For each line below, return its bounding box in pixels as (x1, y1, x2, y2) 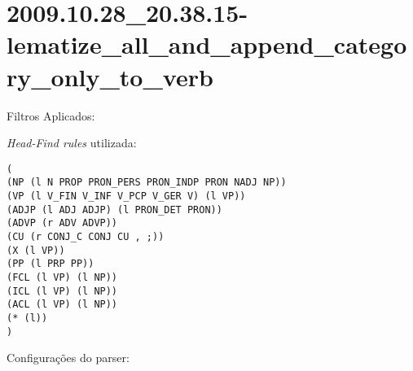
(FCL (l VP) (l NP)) (7, 271, 118, 283)
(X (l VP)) (7, 244, 65, 256)
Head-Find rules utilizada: (7, 134, 137, 151)
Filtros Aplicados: (7, 107, 95, 124)
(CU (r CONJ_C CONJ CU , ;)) (7, 230, 165, 242)
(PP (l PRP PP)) (7, 258, 94, 270)
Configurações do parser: (7, 349, 130, 366)
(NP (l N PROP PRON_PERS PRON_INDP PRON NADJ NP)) (7, 177, 287, 189)
